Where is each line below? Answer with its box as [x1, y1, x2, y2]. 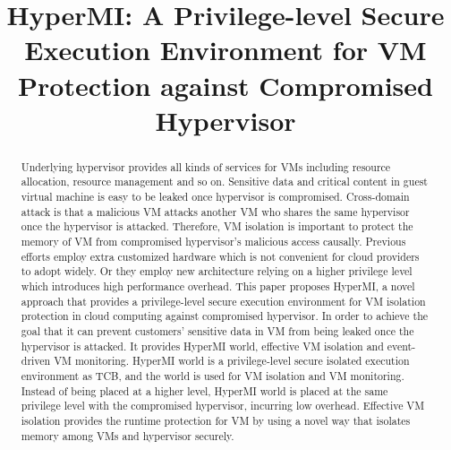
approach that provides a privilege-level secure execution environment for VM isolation [21, 293, 426, 308]
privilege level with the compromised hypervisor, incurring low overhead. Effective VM [21, 398, 425, 413]
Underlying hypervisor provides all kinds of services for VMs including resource [21, 159, 391, 174]
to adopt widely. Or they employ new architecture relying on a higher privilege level [21, 264, 413, 279]
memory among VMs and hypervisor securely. [21, 428, 234, 443]
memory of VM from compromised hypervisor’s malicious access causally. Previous [21, 234, 406, 249]
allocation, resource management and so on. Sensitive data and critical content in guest [21, 174, 428, 189]
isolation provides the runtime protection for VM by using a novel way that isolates [21, 412, 411, 428]
